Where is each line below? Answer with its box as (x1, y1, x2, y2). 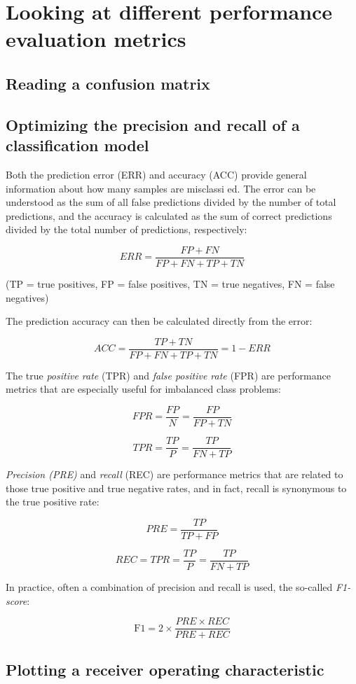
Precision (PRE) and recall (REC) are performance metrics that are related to (6, 467, 343, 482)
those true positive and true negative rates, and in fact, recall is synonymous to (6, 480, 347, 495)
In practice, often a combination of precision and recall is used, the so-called (6, 580, 333, 594)
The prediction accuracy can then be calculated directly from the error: (6, 314, 313, 328)
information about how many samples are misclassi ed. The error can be (6, 181, 316, 195)
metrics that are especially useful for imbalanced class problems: (6, 382, 281, 396)
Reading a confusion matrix (6, 72, 210, 94)
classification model (6, 134, 149, 156)
